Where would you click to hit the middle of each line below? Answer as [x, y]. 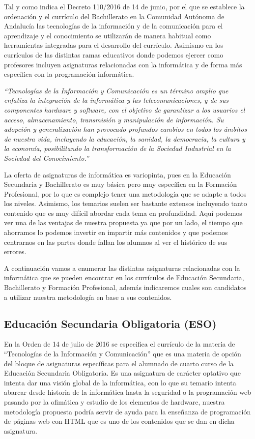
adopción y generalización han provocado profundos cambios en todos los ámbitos [126, 129]
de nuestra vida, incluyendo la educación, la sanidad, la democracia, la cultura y [125, 138]
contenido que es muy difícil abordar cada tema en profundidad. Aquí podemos [123, 213]
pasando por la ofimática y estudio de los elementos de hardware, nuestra [114, 401]
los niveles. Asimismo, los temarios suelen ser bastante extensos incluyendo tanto [126, 203]
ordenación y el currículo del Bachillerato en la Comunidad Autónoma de [114, 16]
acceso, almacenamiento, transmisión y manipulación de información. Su [114, 119]
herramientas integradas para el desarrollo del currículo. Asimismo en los [114, 45]
